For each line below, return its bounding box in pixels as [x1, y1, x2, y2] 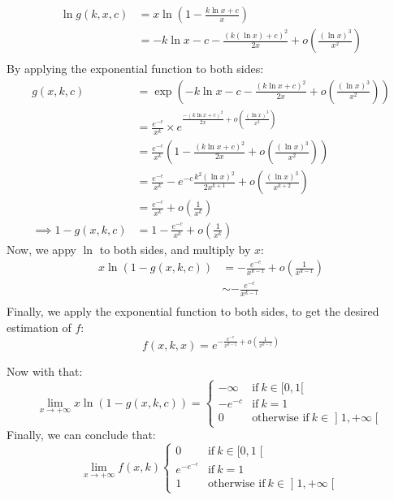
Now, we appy [6, 240, 76, 257]
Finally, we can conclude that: [6, 426, 156, 443]
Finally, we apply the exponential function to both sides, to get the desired [6, 303, 379, 320]
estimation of [6, 319, 71, 335]
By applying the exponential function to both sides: [6, 60, 264, 77]
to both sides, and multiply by [99, 240, 251, 257]
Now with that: [6, 363, 83, 380]
